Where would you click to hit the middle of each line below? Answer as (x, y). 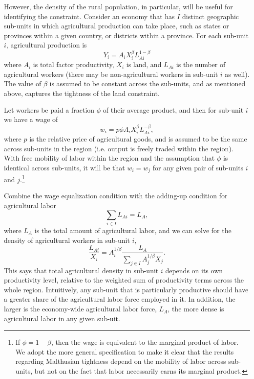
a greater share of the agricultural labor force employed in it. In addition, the (120, 299)
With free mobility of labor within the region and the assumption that (109, 158)
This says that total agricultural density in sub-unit (81, 270)
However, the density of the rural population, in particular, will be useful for (118, 6)
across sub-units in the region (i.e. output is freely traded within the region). (119, 148)
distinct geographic (211, 16)
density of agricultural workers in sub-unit (67, 240)
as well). (237, 74)
